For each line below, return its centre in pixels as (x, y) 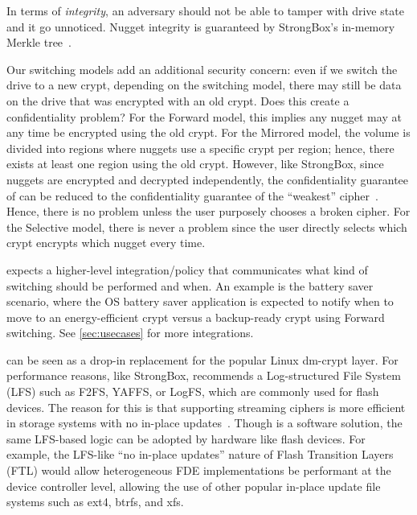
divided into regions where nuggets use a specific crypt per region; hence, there (200, 148)
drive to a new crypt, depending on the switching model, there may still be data (204, 85)
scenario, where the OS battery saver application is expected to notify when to (200, 301)
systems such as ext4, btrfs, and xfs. (95, 502)
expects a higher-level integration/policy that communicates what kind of (187, 269)
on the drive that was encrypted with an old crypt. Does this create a (178, 100)
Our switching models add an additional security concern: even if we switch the (202, 69)
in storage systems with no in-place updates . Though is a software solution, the (204, 423)
